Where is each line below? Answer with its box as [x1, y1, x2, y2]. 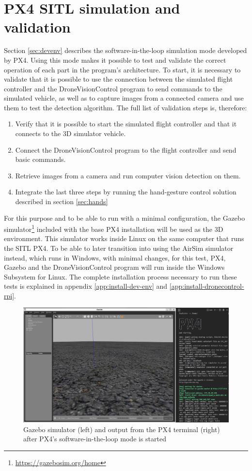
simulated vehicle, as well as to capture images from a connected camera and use [4, 93, 244, 103]
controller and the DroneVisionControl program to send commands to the [4, 83, 222, 93]
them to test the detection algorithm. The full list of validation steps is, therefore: [4, 102, 247, 112]
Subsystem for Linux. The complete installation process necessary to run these [4, 271, 237, 281]
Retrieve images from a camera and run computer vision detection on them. [15, 170, 241, 180]
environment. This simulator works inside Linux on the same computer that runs [4, 233, 244, 244]
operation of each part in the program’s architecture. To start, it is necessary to [4, 64, 241, 74]
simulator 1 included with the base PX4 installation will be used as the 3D [4, 223, 223, 234]
